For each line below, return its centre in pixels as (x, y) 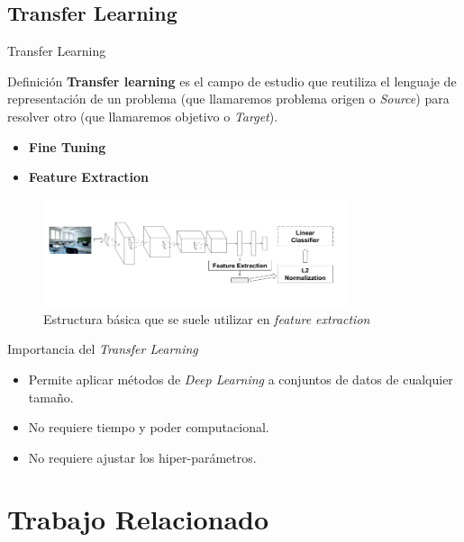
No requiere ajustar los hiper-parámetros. (142, 457)
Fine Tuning (67, 146)
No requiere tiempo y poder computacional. (149, 427)
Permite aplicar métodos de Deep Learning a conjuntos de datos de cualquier (241, 379)
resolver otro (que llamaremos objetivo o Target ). (143, 116)
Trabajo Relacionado (138, 519)
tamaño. (51, 397)
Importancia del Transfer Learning (103, 349)
